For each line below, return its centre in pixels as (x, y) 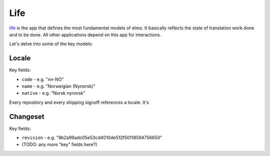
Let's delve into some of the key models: (51, 44)
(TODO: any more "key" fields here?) (59, 145)
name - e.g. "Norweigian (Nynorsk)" (58, 86)
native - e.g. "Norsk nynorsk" (53, 93)
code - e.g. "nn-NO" (43, 79)
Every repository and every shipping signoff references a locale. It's (79, 102)
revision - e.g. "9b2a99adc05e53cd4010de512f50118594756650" (92, 138)
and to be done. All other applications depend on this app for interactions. (85, 34)
